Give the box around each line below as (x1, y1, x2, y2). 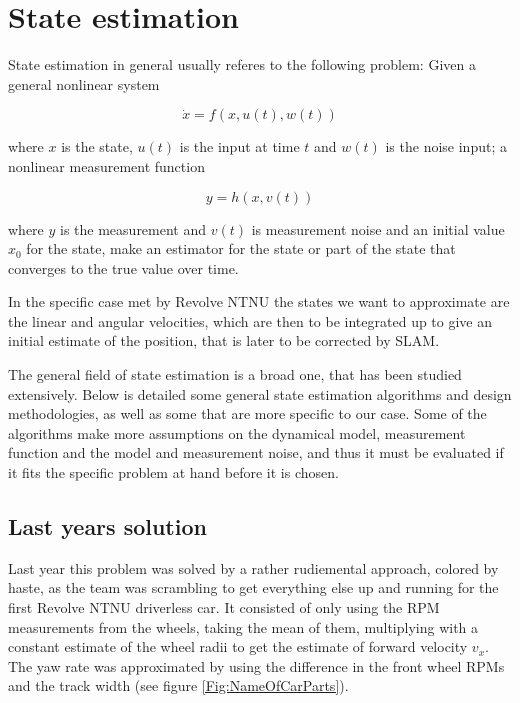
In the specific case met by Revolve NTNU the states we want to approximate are (8, 291, 510, 312)
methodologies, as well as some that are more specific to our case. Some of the (8, 403, 487, 424)
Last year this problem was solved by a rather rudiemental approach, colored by (8, 557, 499, 578)
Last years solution (8, 511, 207, 542)
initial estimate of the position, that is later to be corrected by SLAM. (8, 330, 440, 351)
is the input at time (179, 136, 300, 157)
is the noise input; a (385, 136, 507, 157)
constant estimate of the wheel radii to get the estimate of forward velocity (8, 636, 468, 657)
